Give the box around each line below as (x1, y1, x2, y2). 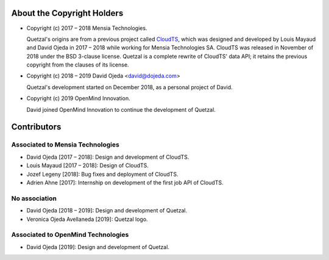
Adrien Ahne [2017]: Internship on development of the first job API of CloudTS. (26, 179, 224, 186)
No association (11, 194, 57, 203)
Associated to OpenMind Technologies (11, 231, 129, 239)
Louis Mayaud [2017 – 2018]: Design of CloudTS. (26, 162, 149, 169)
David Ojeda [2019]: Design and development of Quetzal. (26, 243, 170, 250)
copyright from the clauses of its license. (26, 61, 129, 68)
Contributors (11, 122, 62, 132)
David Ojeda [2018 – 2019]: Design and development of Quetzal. (26, 207, 188, 214)
